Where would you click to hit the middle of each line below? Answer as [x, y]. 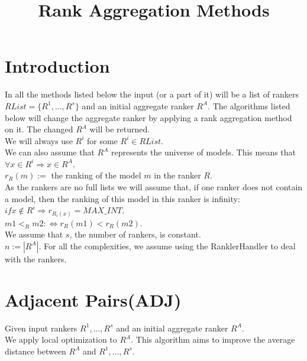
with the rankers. [36, 258]
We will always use [39, 140]
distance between [35, 351]
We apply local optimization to [61, 339]
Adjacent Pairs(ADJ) [93, 299]
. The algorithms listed [249, 105]
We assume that [34, 234]
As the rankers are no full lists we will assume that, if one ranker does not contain [154, 187]
